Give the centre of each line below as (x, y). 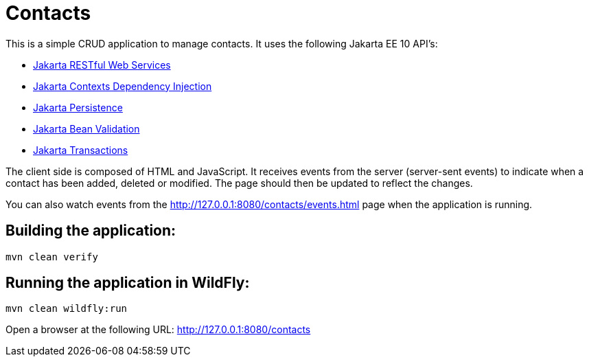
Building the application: (91, 231)
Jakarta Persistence (78, 107)
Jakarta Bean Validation (86, 128)
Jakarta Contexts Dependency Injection (123, 86)
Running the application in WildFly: (128, 283)
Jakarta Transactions (81, 150)
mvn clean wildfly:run (67, 309)
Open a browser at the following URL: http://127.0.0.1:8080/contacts (158, 330)
